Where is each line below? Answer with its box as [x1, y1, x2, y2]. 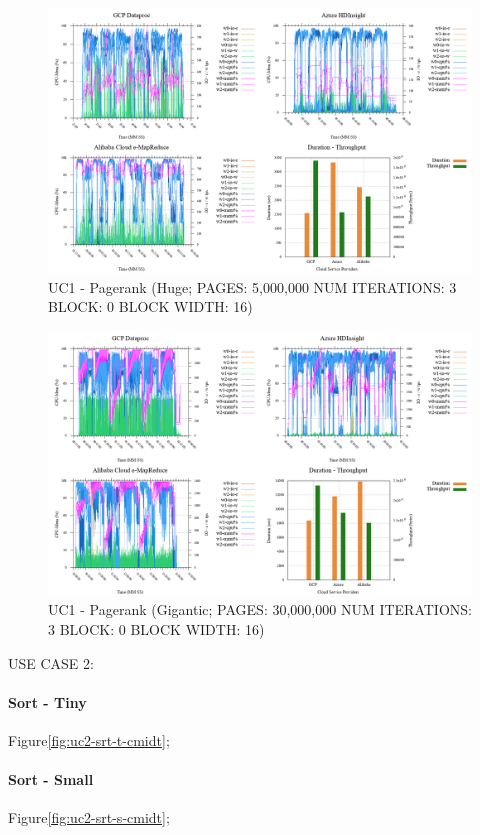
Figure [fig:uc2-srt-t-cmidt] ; [8, 729, 170, 750]
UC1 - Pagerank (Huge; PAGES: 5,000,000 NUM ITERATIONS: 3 [48, 276, 457, 297]
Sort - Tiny [8, 691, 87, 712]
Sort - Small [8, 769, 94, 790]
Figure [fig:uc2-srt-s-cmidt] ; [8, 807, 170, 828]
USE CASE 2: [8, 652, 94, 673]
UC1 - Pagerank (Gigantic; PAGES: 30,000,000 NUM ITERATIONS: [48, 599, 472, 620]
